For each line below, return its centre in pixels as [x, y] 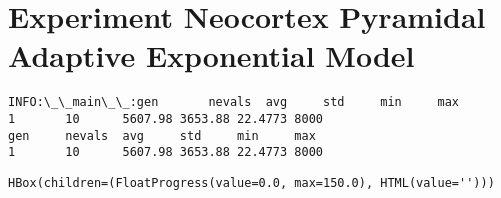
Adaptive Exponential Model [211, 55]
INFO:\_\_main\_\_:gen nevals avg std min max [234, 102]
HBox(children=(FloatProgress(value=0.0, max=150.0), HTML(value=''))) [251, 182]
